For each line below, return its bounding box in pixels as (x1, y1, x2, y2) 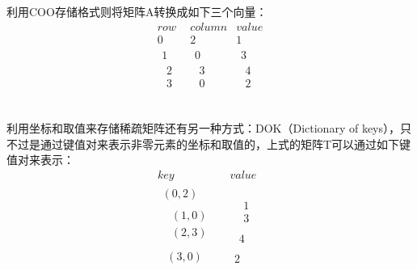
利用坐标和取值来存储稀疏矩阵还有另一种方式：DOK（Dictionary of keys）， (6, 119, 401, 136)
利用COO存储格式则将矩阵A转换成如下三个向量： (6, 3, 267, 19)
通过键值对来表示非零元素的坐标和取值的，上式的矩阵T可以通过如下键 (40, 135, 411, 152)
